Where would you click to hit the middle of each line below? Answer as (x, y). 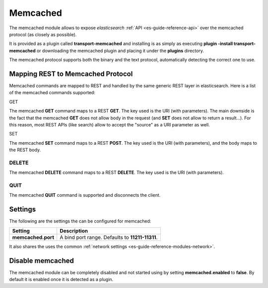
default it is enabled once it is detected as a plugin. (61, 280)
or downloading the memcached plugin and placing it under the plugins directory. (120, 51)
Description (74, 230)
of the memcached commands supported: (52, 93)
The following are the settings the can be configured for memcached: (80, 221)
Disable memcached (41, 260)
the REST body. (25, 150)
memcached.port (33, 237)
